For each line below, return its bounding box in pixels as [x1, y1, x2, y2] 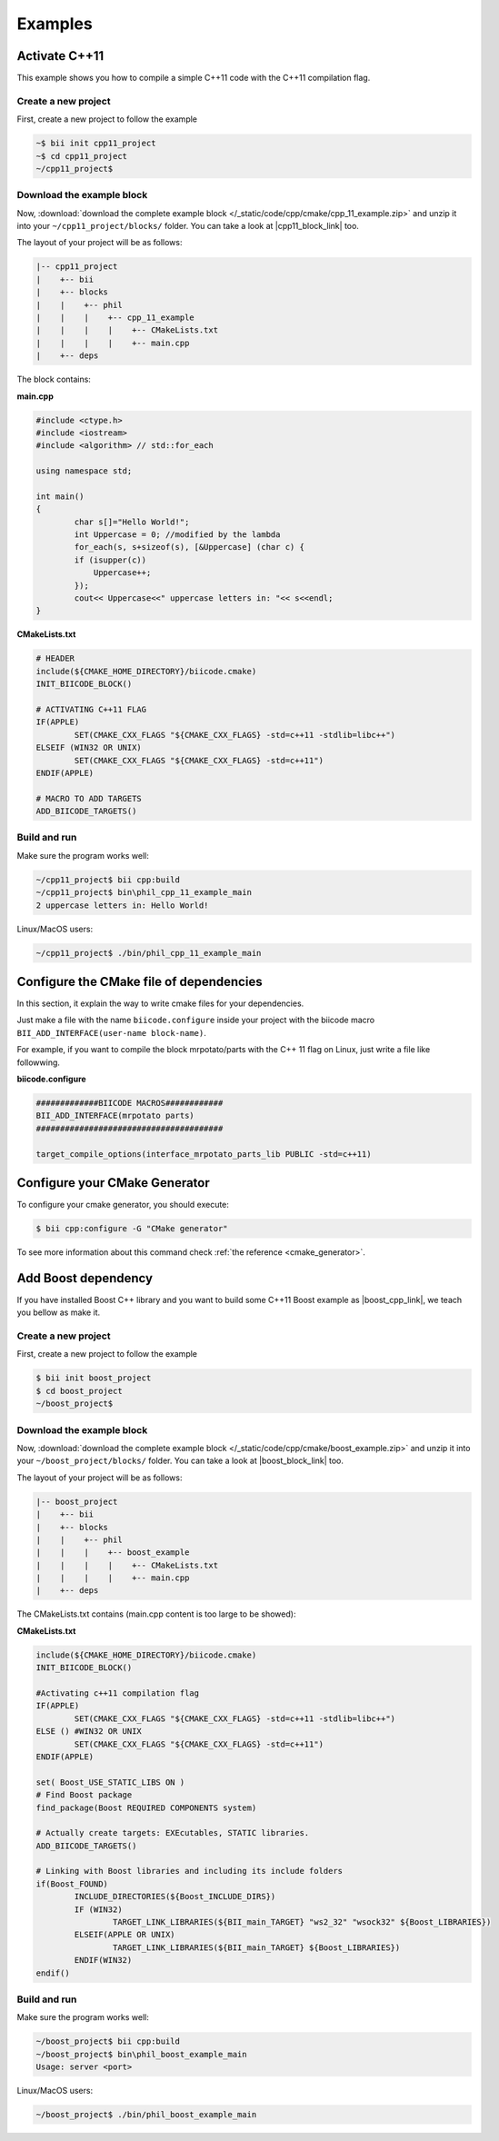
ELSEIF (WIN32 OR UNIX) [35, 742, 143, 753]
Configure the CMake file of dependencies [16, 973, 263, 990]
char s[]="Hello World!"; [74, 516, 190, 527]
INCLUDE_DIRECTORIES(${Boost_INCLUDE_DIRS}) [74, 1891, 276, 1902]
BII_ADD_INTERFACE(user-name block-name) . [16, 1027, 206, 1038]
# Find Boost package [35, 1790, 133, 1800]
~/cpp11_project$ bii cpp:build [35, 874, 181, 885]
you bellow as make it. [16, 1307, 101, 1318]
